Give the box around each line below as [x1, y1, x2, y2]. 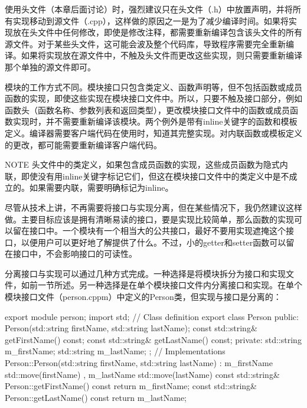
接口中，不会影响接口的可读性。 [12, 247, 137, 260]
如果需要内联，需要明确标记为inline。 [29, 181, 174, 194]
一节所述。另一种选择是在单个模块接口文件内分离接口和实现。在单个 [37, 279, 302, 291]
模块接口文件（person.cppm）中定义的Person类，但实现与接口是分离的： [5, 291, 282, 303]
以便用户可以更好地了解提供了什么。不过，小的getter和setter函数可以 [21, 236, 286, 248]
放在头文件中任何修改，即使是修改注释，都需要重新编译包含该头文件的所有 [12, 26, 302, 38]
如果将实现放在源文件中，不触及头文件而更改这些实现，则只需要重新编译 [21, 49, 302, 61]
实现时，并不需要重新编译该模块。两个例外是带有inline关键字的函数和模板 [12, 115, 298, 128]
